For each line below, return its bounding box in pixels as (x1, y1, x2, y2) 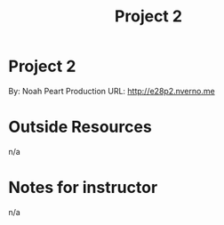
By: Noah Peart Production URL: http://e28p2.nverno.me (8, 85, 215, 96)
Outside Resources (8, 117, 152, 137)
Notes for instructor (8, 178, 158, 197)
